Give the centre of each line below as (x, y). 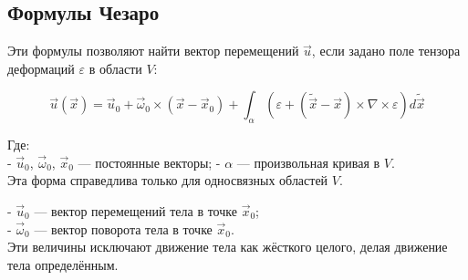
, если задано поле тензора (386, 51)
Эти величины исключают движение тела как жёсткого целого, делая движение (228, 247)
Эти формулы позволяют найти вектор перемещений (153, 51)
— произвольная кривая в (308, 162)
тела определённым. (63, 264)
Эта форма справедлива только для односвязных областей (168, 180)
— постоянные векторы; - (149, 162)
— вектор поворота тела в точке (123, 228)
